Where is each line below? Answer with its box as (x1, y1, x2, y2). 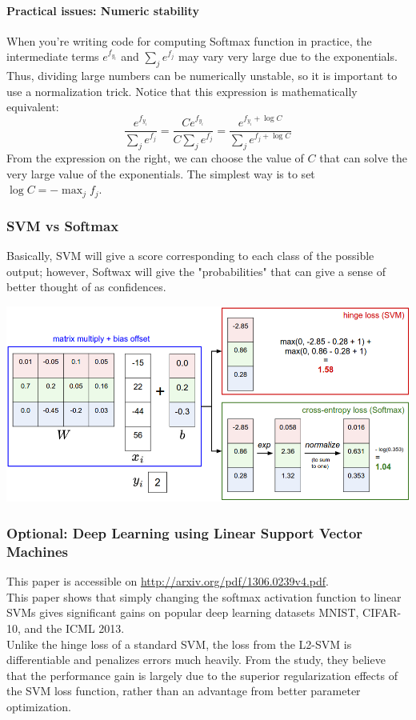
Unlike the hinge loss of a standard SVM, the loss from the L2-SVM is (6, 635, 352, 652)
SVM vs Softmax (6, 215, 119, 235)
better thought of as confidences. (6, 278, 166, 295)
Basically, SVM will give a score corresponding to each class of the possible (6, 246, 374, 263)
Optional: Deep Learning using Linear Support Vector (6, 522, 363, 542)
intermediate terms (6, 48, 99, 65)
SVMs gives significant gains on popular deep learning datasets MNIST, (6, 604, 359, 621)
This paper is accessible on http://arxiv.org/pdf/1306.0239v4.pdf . (6, 573, 330, 590)
